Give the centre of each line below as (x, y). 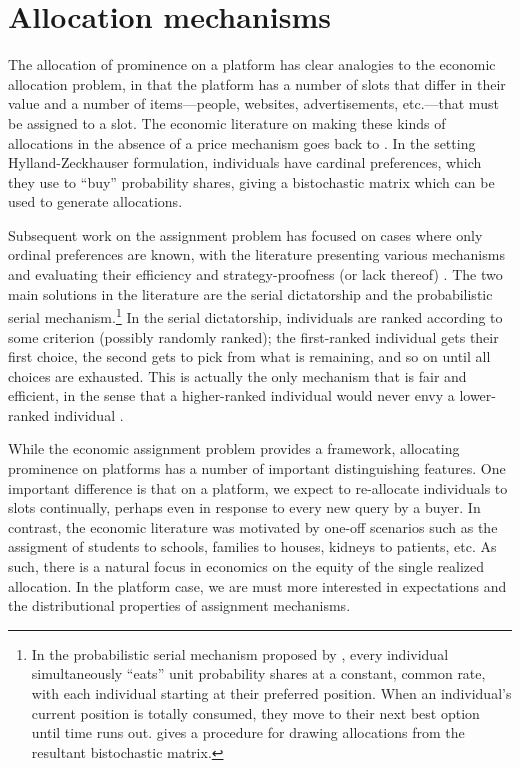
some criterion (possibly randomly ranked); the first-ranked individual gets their (253, 336)
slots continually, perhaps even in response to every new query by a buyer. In (244, 507)
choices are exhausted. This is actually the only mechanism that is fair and (237, 375)
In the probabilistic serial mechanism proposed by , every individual (240, 653)
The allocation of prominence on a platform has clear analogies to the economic (252, 64)
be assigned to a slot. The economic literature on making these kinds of (227, 122)
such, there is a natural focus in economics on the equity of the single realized (246, 566)
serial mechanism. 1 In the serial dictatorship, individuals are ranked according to (255, 315)
